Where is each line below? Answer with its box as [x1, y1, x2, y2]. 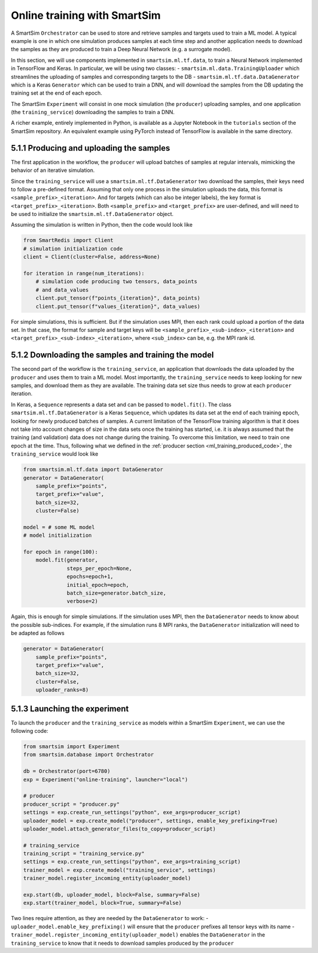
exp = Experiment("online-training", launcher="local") [23, 776, 188, 783]
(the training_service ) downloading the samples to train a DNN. [11, 109, 175, 116]
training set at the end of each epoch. [11, 89, 102, 97]
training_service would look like [11, 450, 98, 457]
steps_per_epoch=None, [67, 565, 132, 572]
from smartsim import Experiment [23, 743, 120, 750]
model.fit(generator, [35, 557, 98, 563]
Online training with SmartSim [11, 9, 161, 22]
